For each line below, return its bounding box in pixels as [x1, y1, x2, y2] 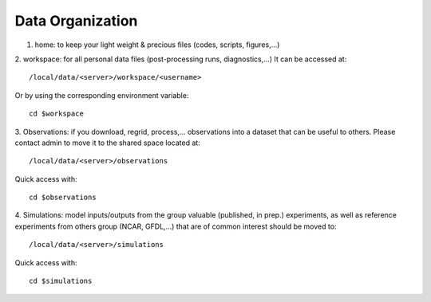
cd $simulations [29, 277, 93, 286]
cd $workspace [29, 109, 84, 119]
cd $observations [29, 193, 97, 202]
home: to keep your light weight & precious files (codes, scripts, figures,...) [34, 40, 280, 49]
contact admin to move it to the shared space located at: [14, 138, 201, 147]
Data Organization [14, 12, 138, 29]
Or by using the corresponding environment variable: [14, 90, 189, 100]
